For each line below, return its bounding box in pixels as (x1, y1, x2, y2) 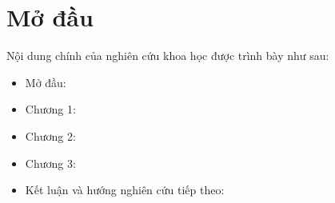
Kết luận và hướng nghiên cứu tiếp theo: (25, 181, 225, 198)
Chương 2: (25, 127, 76, 144)
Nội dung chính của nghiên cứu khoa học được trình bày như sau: (6, 47, 329, 64)
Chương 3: (25, 154, 76, 171)
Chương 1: (25, 101, 76, 117)
